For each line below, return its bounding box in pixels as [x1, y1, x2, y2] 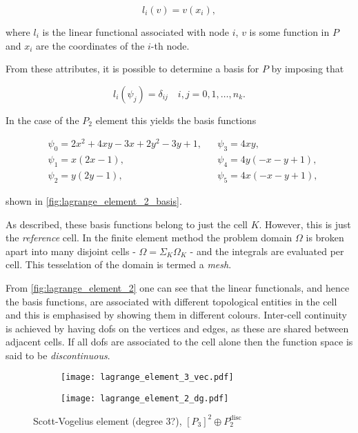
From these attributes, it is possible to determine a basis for [6, 61, 259, 76]
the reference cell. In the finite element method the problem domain [6, 230, 292, 245]
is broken [306, 230, 344, 245]
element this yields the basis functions [95, 112, 257, 127]
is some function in [249, 25, 330, 39]
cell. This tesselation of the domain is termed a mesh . [6, 257, 232, 272]
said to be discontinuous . [6, 348, 110, 362]
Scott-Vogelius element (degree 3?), [33, 413, 182, 427]
